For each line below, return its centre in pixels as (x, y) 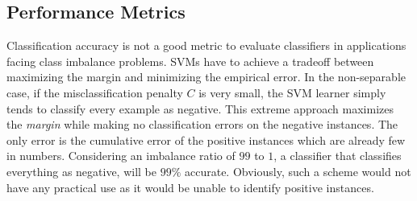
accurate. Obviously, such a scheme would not (298, 171)
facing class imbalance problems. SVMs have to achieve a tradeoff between (190, 61)
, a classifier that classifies (338, 156)
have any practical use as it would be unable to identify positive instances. (190, 187)
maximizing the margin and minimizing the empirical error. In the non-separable (206, 77)
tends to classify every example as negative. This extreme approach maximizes (200, 108)
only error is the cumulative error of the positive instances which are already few (206, 139)
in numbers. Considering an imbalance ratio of (121, 156)
